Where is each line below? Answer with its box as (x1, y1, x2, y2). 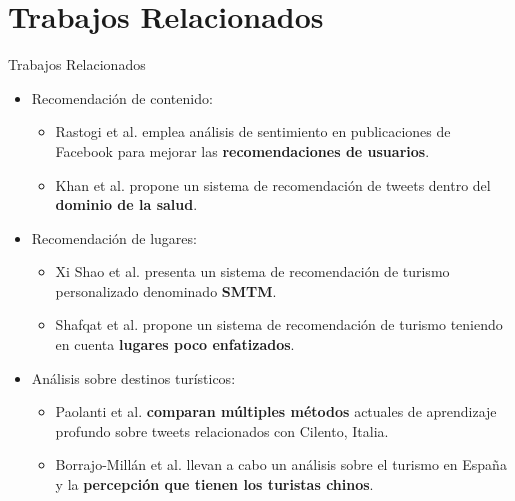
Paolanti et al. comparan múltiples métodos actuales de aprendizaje (55, 401, 497, 422)
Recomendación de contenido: (31, 87, 213, 108)
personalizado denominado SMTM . (55, 280, 277, 301)
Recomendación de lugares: (31, 227, 197, 248)
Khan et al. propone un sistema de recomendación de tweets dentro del (55, 174, 491, 195)
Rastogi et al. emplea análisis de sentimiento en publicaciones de (55, 121, 451, 142)
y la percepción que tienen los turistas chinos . (55, 474, 374, 495)
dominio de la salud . (55, 194, 198, 215)
